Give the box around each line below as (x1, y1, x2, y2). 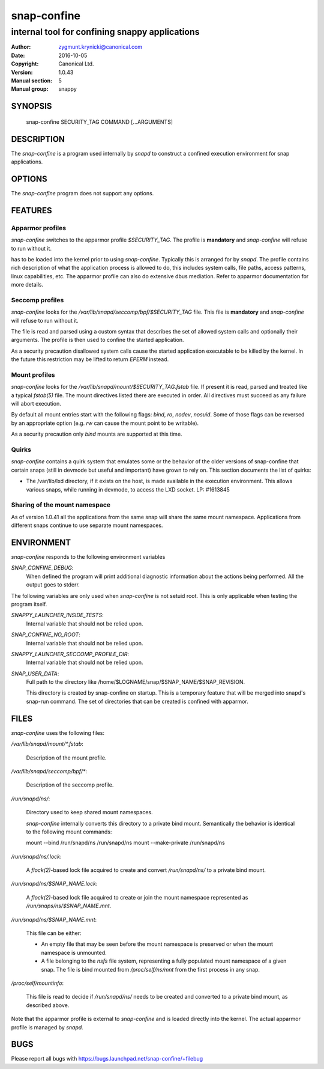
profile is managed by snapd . (11, 1023, 83, 1031)
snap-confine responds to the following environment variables (11, 553, 166, 560)
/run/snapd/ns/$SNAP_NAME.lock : (11, 880, 98, 888)
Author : (11, 43, 31, 50)
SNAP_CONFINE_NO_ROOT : (11, 631, 80, 638)
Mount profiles (11, 370, 55, 379)
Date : (11, 52, 25, 59)
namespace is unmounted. (41, 949, 107, 956)
